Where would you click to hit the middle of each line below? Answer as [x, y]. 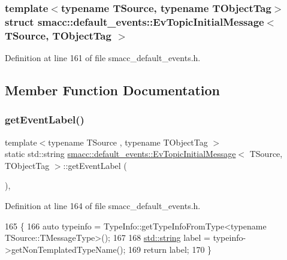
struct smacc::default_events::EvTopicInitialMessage [135, 21]
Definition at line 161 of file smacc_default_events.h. [103, 58]
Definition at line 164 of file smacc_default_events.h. [103, 206]
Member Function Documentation [113, 90]
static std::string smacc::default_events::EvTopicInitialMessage [120, 154]
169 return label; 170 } [170, 249]
